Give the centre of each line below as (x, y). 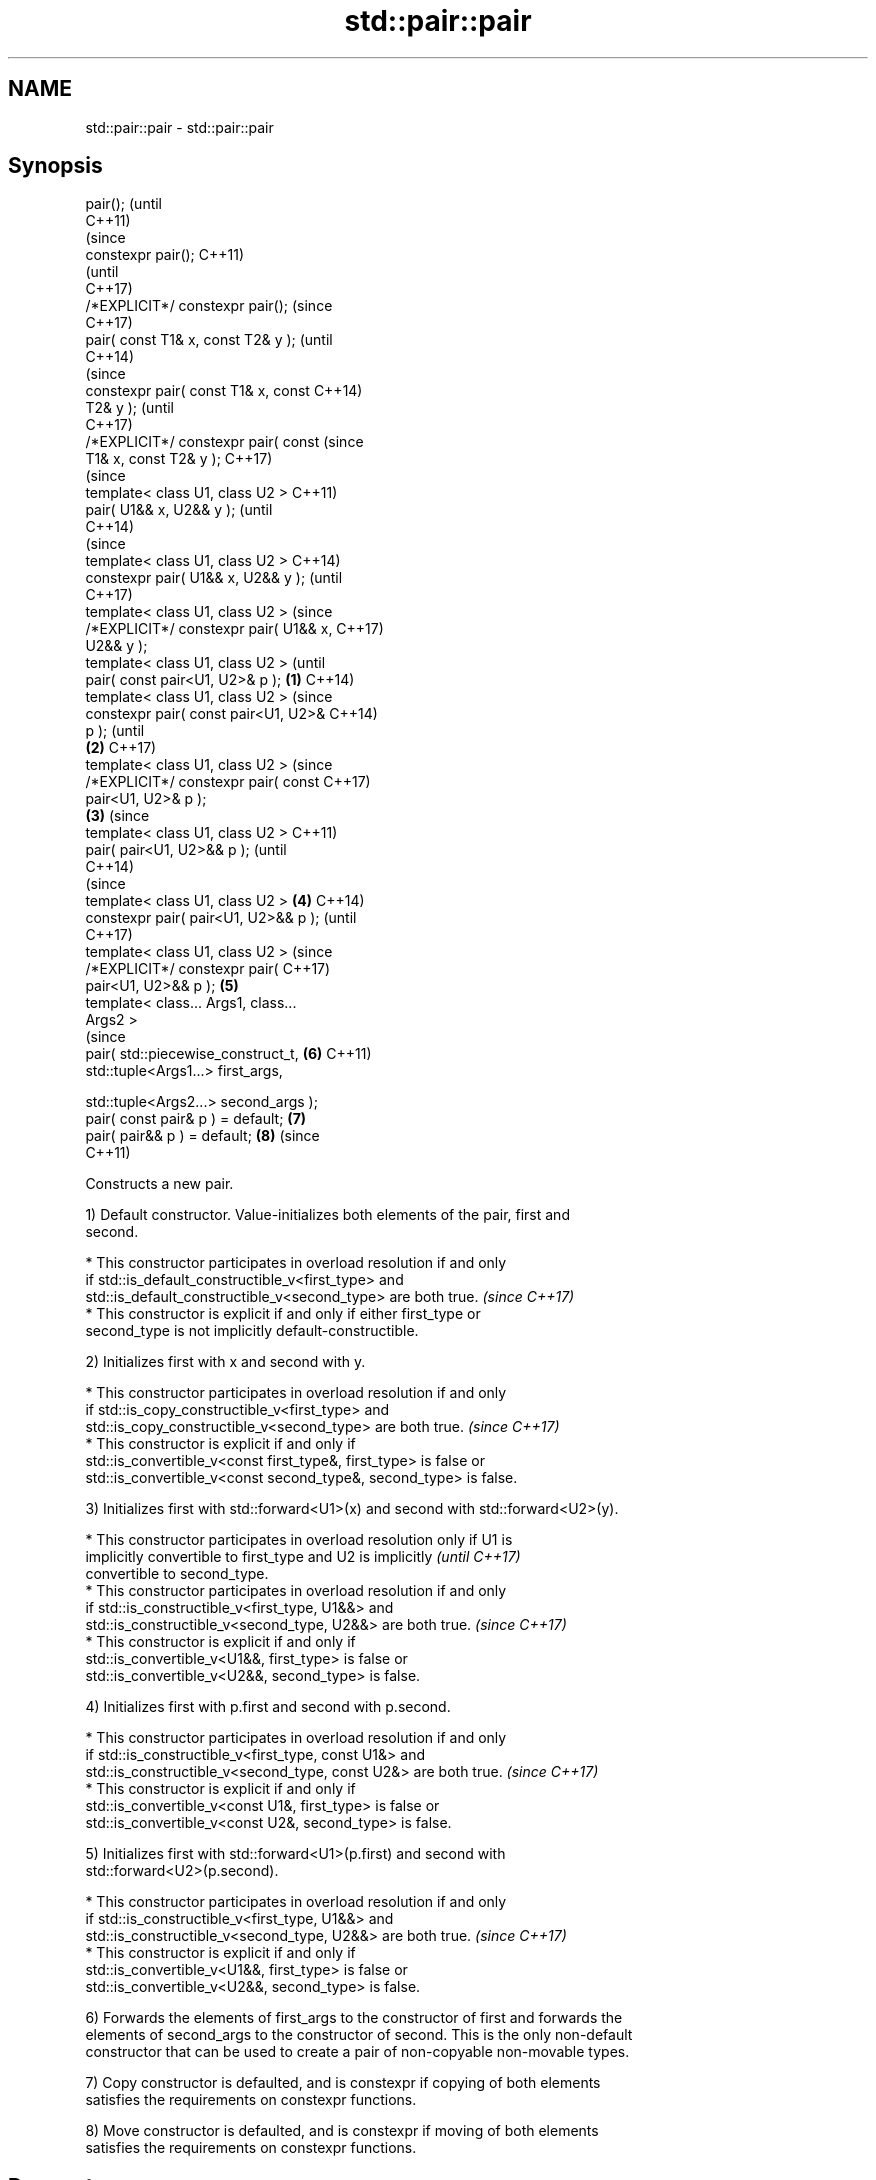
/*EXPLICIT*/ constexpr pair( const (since (224, 442)
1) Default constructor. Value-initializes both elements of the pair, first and (327, 1215)
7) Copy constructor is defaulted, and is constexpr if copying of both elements (343, 2083)
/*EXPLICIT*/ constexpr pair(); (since (209, 306)
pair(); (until (124, 204)
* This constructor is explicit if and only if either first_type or (283, 1314)
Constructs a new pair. (159, 1184)
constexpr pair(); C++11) (165, 255)
